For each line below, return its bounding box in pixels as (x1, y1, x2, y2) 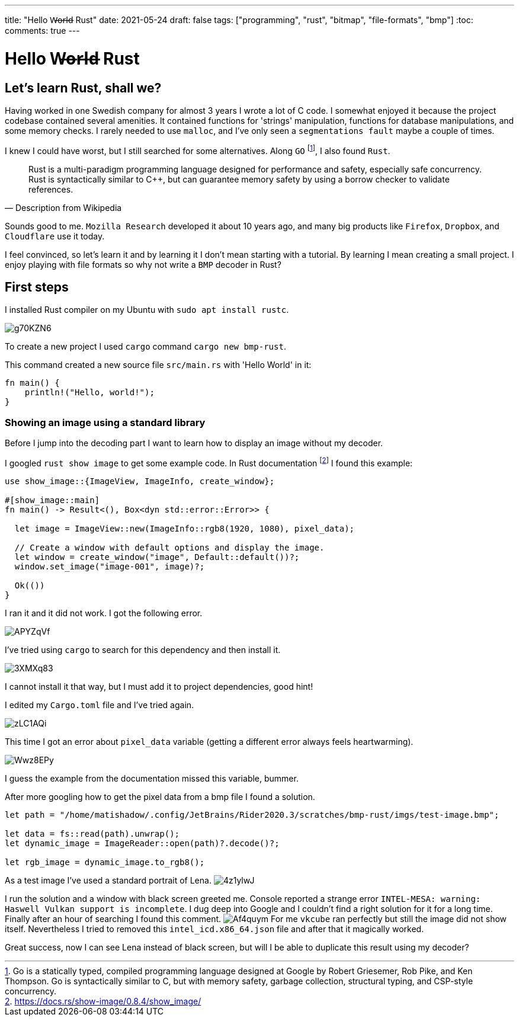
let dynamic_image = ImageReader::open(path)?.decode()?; (5, 838, 280, 848)
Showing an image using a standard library (5, 416, 206, 428)
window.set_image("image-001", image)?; (14, 561, 205, 571)
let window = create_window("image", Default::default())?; (14, 552, 300, 562)
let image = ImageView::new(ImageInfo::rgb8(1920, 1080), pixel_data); (14, 523, 355, 533)
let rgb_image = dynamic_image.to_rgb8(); (5, 857, 205, 867)
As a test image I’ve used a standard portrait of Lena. (5, 875, 212, 885)
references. (28, 184, 73, 194)
